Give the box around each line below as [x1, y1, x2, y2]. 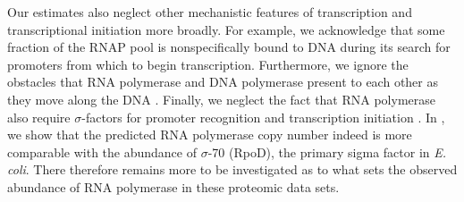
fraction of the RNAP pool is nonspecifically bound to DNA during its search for [7, 38, 451, 56]
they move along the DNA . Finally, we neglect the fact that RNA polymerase [7, 89, 435, 108]
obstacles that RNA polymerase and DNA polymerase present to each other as [7, 72, 439, 91]
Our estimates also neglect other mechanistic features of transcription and [7, 3, 412, 21]
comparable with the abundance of [7, 142, 198, 161]
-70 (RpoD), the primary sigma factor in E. [207, 142, 447, 161]
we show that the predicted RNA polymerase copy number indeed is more [7, 125, 412, 144]
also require [7, 107, 71, 126]
